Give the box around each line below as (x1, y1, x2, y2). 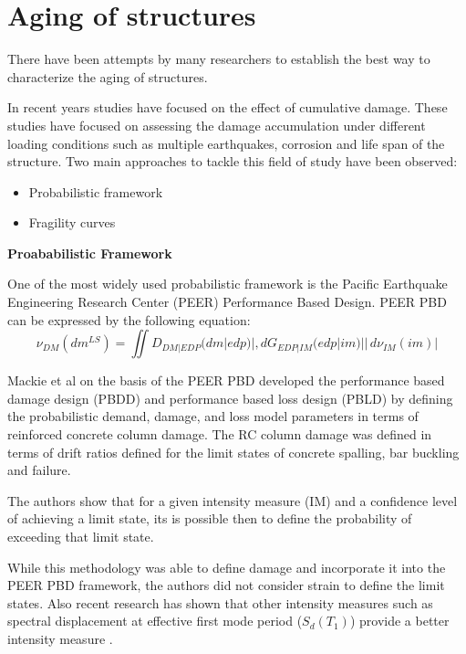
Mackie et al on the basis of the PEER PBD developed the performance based (7, 371, 445, 390)
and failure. (7, 460, 71, 480)
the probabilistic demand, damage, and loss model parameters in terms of (7, 406, 419, 426)
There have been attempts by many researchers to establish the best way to (7, 49, 430, 69)
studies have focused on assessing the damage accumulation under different (7, 115, 426, 134)
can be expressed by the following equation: (7, 310, 251, 329)
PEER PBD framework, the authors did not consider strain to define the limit (7, 575, 445, 595)
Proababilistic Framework (7, 243, 172, 262)
